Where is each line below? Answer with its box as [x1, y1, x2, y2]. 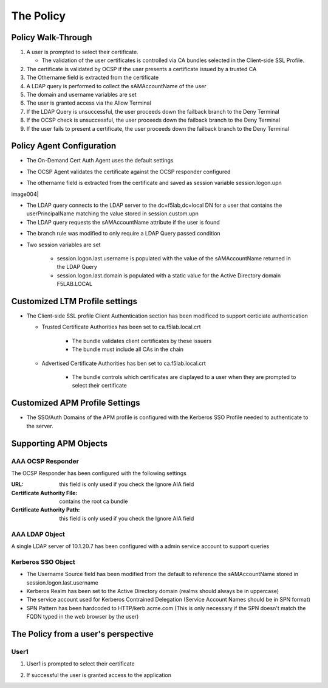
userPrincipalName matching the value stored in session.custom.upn [26, 210, 199, 217]
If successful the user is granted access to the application [26, 671, 171, 678]
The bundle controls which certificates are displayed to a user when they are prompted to [72, 374, 296, 381]
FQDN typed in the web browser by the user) [26, 613, 139, 620]
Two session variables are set [26, 241, 101, 248]
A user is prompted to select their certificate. [26, 49, 139, 56]
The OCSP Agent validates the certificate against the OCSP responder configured [26, 168, 231, 175]
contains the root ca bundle [59, 498, 128, 505]
